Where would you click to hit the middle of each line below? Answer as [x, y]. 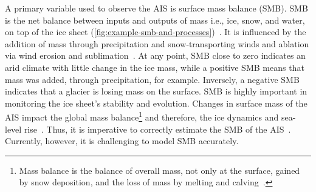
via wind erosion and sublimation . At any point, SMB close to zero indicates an [155, 55]
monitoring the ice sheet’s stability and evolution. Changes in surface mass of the [156, 103]
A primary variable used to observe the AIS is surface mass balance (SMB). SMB [156, 8]
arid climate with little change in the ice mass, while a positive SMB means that [155, 67]
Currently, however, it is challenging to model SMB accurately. [122, 141]
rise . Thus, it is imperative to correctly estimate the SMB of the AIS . [157, 129]
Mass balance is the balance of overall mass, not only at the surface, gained [160, 170]
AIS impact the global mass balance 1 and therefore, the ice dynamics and [142, 116]
